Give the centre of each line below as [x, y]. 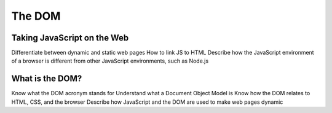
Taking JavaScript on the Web [70, 38]
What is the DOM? [47, 79]
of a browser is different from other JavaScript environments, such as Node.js [110, 61]
